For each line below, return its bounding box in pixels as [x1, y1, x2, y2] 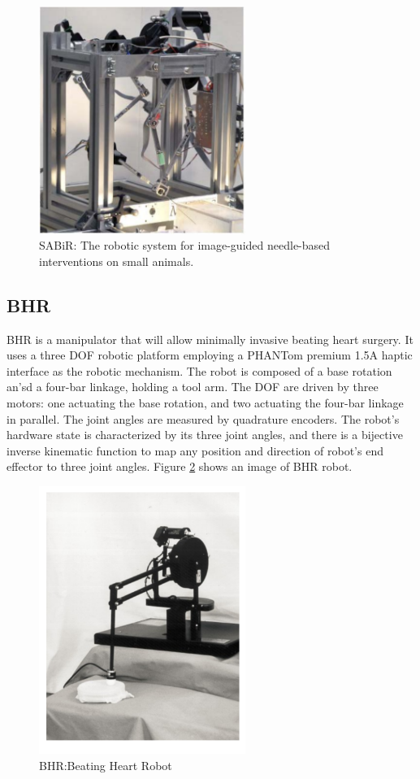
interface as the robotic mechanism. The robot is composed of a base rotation [6, 362, 392, 379]
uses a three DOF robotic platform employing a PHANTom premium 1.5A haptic [6, 346, 413, 363]
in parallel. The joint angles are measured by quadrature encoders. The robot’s [6, 410, 400, 427]
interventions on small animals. [39, 252, 194, 269]
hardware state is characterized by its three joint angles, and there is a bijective [6, 426, 403, 443]
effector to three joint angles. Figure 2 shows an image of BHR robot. [6, 458, 353, 475]
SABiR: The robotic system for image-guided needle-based [39, 237, 331, 254]
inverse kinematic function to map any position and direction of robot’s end [6, 442, 383, 459]
